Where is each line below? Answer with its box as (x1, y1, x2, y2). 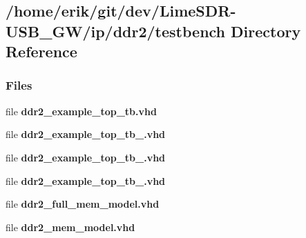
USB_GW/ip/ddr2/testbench (6, 20, 226, 41)
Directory (231, 20, 301, 41)
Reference (6, 41, 77, 62)
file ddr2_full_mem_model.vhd (6, 197, 160, 211)
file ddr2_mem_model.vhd (6, 219, 135, 234)
